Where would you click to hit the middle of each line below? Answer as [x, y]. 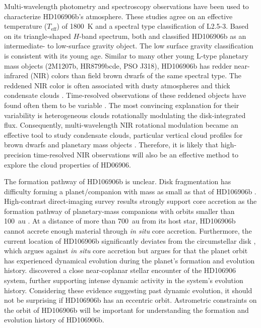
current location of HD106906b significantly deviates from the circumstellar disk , [130, 240]
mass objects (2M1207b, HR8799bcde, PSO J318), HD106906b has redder [118, 65]
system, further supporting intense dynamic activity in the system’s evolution [124, 280]
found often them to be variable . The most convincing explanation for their [122, 105]
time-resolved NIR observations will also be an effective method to [136, 154]
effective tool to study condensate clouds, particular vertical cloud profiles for [123, 134]
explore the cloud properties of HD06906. [68, 164]
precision [18, 154]
